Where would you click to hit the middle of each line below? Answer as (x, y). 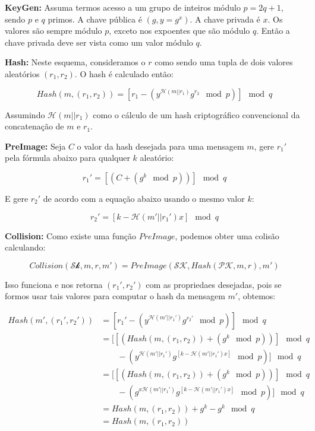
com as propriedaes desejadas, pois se (214, 284)
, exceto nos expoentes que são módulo (179, 31)
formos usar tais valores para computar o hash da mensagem (115, 296)
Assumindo (25, 114)
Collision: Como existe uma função (70, 235)
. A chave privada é (225, 19)
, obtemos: (257, 296)
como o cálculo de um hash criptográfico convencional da (196, 114)
